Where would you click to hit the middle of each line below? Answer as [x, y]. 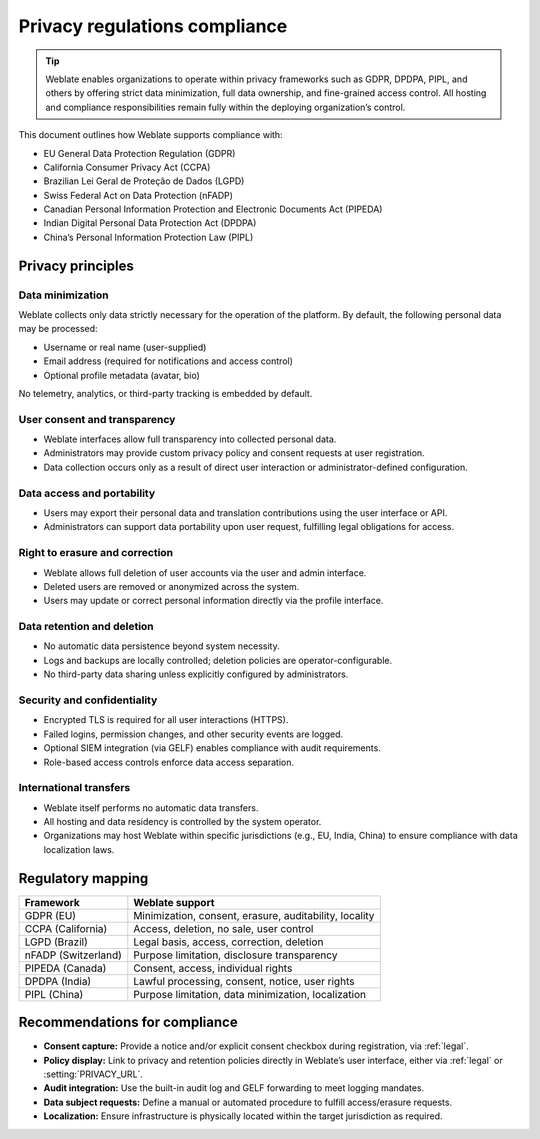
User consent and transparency [97, 419]
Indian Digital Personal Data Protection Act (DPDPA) [150, 223]
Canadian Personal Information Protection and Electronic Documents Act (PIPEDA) [213, 209]
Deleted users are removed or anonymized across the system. [171, 586]
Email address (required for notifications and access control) [168, 361]
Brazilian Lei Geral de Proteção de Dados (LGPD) [144, 181]
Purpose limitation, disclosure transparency [235, 955]
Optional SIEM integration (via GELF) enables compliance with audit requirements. [212, 748]
